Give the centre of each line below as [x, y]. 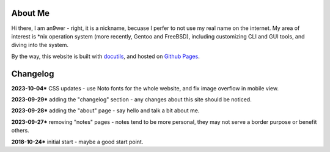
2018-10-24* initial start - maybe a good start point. [77, 142]
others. [20, 131]
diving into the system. [40, 45]
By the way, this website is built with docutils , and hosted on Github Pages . [105, 56]
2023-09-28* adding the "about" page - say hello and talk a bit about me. [105, 110]
